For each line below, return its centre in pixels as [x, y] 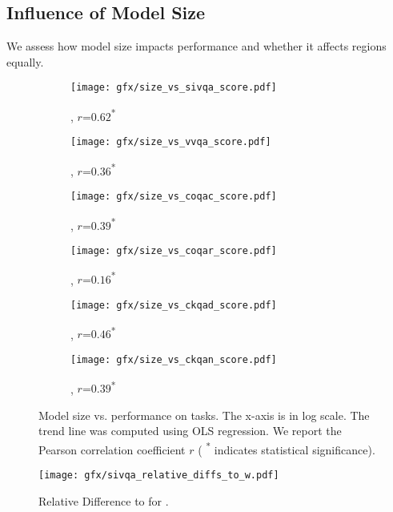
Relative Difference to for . [104, 500]
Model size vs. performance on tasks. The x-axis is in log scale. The [204, 415]
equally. [25, 61]
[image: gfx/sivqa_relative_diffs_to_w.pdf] [159, 476]
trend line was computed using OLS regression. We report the [190, 431]
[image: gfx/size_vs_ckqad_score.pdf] [174, 306]
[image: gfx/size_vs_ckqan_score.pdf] [174, 359]
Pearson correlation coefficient [112, 449]
